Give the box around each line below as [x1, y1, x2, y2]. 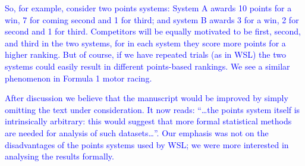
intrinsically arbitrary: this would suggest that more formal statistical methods [5, 115, 292, 127]
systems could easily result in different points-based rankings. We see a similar [5, 59, 290, 72]
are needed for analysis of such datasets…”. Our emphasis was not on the [5, 126, 269, 139]
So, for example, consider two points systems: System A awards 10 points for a [5, 2, 292, 14]
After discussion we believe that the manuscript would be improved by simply [5, 92, 288, 104]
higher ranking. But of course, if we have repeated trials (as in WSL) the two [5, 48, 286, 61]
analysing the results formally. [5, 150, 114, 162]
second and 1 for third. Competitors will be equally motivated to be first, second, [5, 25, 301, 37]
